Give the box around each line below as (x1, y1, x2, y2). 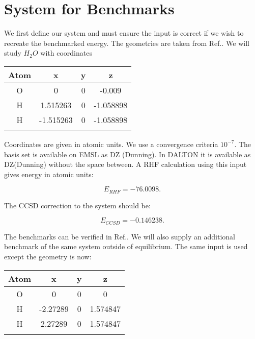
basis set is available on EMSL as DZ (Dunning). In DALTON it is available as (4, 149, 251, 159)
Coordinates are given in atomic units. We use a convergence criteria (4, 138, 218, 149)
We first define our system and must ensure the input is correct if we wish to (4, 28, 244, 38)
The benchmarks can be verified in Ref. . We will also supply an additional (4, 231, 235, 241)
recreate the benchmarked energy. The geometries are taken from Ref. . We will (4, 37, 249, 48)
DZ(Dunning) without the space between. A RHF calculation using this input (4, 159, 247, 169)
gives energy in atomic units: (4, 168, 94, 179)
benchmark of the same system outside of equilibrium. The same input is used (4, 241, 248, 252)
